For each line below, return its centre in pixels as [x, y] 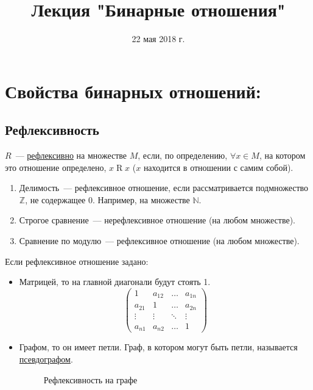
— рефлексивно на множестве [71, 155]
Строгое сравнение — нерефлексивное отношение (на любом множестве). [157, 220]
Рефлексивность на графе [90, 379]
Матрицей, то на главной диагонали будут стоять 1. [115, 282]
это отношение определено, [56, 167]
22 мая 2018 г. [158, 39]
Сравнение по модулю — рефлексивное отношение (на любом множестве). [159, 241]
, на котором [282, 155]
